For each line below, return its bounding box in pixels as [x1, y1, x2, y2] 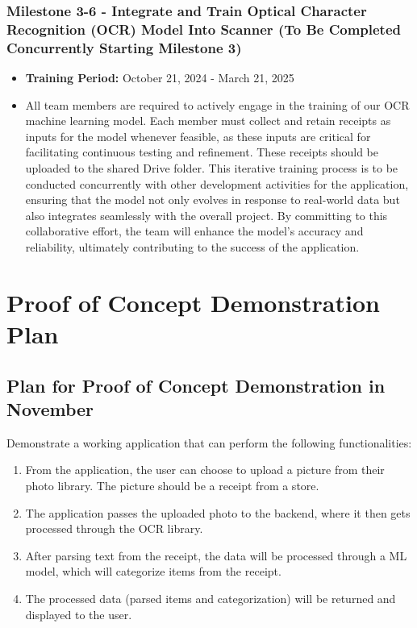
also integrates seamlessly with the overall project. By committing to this [25, 206, 388, 223]
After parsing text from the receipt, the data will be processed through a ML [25, 547, 407, 564]
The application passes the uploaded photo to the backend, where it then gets [25, 504, 411, 521]
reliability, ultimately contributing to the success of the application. [25, 239, 360, 255]
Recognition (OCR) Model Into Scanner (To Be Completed [6, 19, 402, 39]
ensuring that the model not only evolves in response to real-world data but [25, 191, 400, 208]
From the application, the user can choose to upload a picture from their [25, 461, 385, 478]
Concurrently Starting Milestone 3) [6, 37, 242, 57]
